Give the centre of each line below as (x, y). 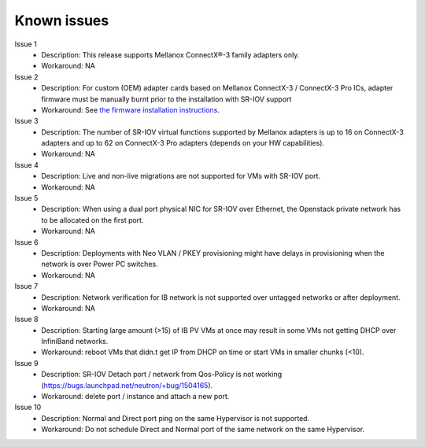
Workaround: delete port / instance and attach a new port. (135, 397)
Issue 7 (26, 286)
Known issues (62, 20)
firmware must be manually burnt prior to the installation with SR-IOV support (166, 99)
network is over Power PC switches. (100, 264)
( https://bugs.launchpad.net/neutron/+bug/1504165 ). (127, 385)
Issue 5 (26, 198)
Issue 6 (26, 242)
